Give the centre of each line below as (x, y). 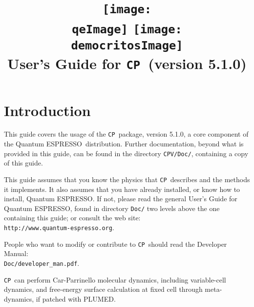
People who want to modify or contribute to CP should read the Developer (116, 244)
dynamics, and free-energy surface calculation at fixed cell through (103, 289)
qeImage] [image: (127, 29)
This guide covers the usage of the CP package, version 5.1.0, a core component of (126, 134)
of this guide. (23, 163)
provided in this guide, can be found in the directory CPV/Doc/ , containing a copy (126, 153)
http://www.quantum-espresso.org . (59, 227)
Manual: (16, 253)
